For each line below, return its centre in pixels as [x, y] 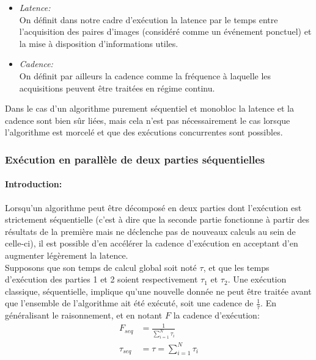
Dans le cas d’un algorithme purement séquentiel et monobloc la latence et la [149, 108]
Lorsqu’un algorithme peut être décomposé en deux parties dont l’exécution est [153, 207]
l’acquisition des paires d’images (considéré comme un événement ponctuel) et [165, 31]
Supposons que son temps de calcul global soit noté [101, 267]
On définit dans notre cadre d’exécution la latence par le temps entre [149, 19]
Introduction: [34, 184]
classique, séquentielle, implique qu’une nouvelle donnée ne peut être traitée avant [158, 291]
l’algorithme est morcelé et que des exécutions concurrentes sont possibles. [144, 132]
